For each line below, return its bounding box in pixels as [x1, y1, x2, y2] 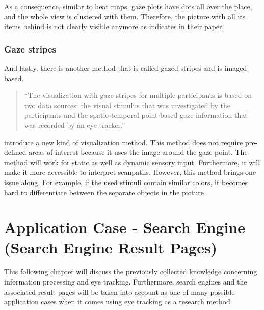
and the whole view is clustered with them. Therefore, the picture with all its [4, 11, 246, 21]
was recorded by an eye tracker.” [24, 119, 125, 130]
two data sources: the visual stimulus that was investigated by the [24, 99, 231, 110]
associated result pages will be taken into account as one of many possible [4, 286, 235, 297]
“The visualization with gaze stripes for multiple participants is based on [24, 90, 252, 100]
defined [4, 147, 27, 158]
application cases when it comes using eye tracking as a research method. [4, 296, 232, 307]
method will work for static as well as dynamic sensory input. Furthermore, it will [4, 157, 260, 167]
